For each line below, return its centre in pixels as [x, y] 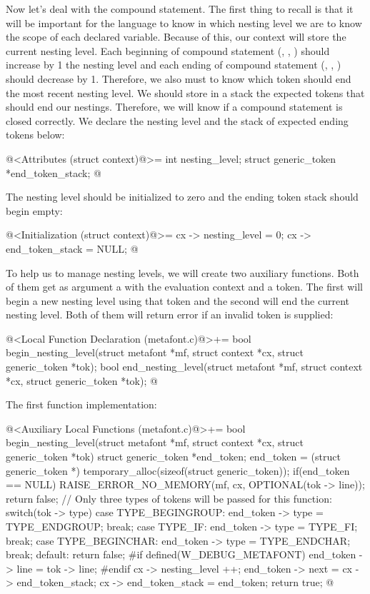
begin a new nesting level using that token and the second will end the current [177, 300]
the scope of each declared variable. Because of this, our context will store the [176, 37]
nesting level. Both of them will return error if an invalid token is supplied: [170, 314]
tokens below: [35, 135]
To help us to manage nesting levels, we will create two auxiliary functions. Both [182, 272]
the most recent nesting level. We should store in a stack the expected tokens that [185, 92]
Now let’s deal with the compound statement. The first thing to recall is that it [180, 9]
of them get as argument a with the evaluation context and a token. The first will [184, 287]
